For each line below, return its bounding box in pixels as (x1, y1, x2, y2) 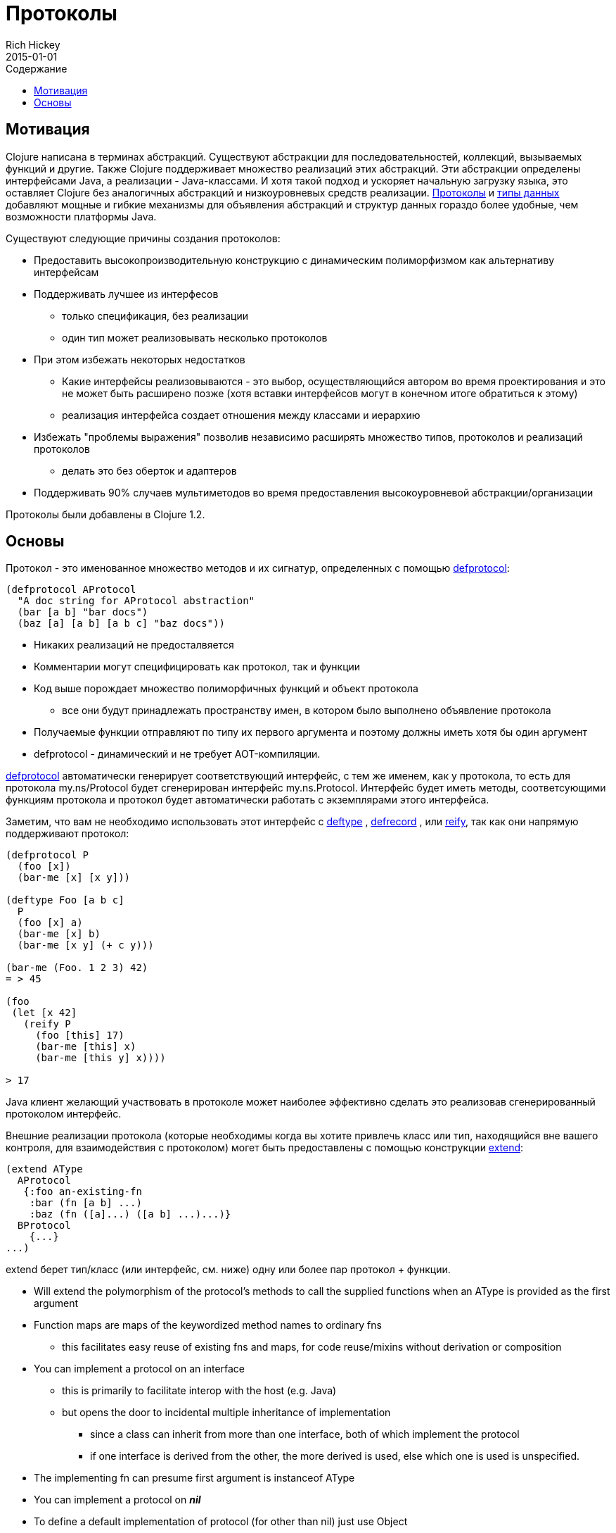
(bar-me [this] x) (35, 1041, 136, 1053)
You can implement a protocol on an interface (34, 1363, 245, 1375)
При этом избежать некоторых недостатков (34, 353, 245, 365)
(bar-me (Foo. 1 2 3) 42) (6, 962, 148, 974)
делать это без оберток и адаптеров (62, 464, 237, 477)
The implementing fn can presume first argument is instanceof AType (34, 1472, 355, 1484)
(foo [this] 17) (35, 1030, 124, 1041)
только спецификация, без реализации (62, 309, 248, 322)
